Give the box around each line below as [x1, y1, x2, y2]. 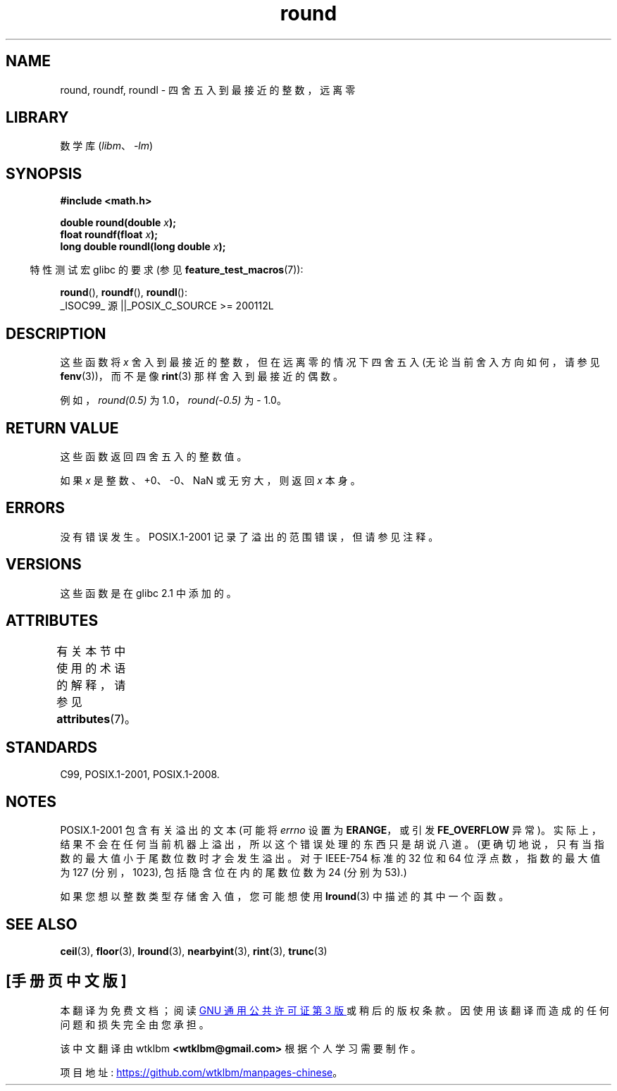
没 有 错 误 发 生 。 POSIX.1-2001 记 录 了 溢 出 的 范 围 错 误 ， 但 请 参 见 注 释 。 [60, 530, 439, 543]
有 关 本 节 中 [56, 643, 126, 658]
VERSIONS [6, 555, 82, 574]
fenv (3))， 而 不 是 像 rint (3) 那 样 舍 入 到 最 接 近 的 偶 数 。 [60, 370, 344, 383]
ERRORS [6, 499, 66, 517]
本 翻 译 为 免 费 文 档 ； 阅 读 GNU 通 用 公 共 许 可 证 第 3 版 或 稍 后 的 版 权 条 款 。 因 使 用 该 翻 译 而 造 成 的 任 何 [60, 1004, 609, 1016]
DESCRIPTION [6, 324, 106, 343]
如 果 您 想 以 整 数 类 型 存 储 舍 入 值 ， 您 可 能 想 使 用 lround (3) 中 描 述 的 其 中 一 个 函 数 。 [60, 890, 509, 903]
